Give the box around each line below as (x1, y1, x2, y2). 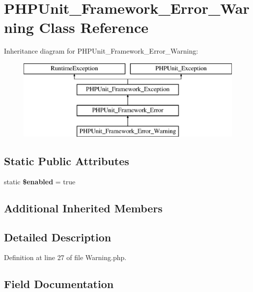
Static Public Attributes (4, 153, 129, 169)
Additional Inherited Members (4, 200, 163, 215)
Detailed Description (4, 229, 112, 244)
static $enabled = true (4, 176, 76, 186)
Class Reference (39, 17, 149, 37)
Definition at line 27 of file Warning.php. (4, 252, 127, 263)
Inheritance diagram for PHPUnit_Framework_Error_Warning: (4, 46, 198, 56)
